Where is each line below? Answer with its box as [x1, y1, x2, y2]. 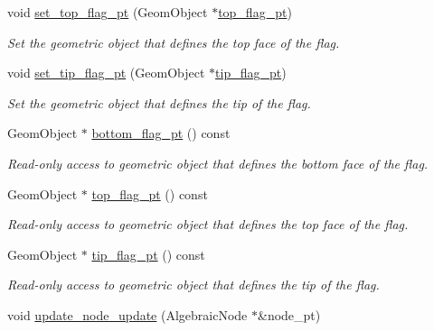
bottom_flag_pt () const [91, 124, 231, 143]
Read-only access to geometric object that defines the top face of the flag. [7, 215, 409, 234]
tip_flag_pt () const [91, 244, 205, 263]
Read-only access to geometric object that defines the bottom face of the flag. [7, 153, 429, 172]
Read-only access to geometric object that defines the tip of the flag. [7, 275, 380, 294]
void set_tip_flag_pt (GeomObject [7, 63, 205, 82]
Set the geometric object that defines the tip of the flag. [7, 93, 311, 112]
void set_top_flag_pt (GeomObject [7, 3, 208, 21]
